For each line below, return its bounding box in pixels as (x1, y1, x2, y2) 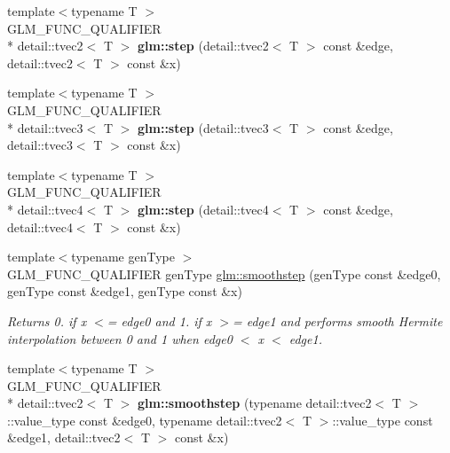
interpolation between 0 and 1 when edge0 (7, 329, 233, 348)
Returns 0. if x (7, 311, 87, 330)
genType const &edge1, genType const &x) (7, 282, 242, 301)
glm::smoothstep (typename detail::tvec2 (137, 394, 372, 412)
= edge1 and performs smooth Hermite (232, 311, 443, 330)
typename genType (71, 247, 175, 266)
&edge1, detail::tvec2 (7, 428, 121, 447)
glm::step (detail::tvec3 (137, 118, 269, 137)
